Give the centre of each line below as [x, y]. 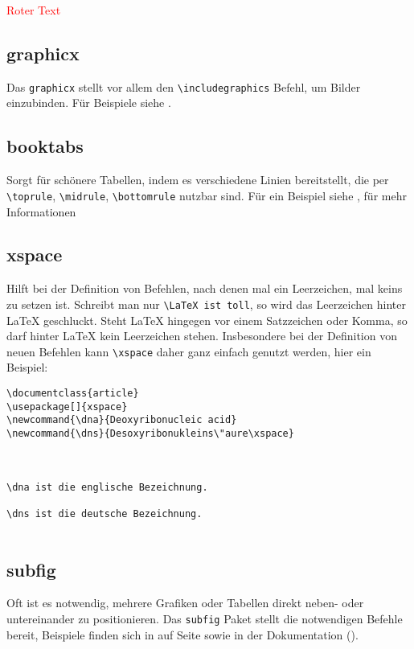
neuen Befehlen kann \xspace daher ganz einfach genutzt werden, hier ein [189, 351]
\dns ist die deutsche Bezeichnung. [105, 513]
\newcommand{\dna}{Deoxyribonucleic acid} [122, 420]
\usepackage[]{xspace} [67, 407]
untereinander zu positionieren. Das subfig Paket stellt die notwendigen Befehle [205, 618]
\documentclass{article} [73, 393]
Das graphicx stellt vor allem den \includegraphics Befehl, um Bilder [184, 86]
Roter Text [34, 10]
